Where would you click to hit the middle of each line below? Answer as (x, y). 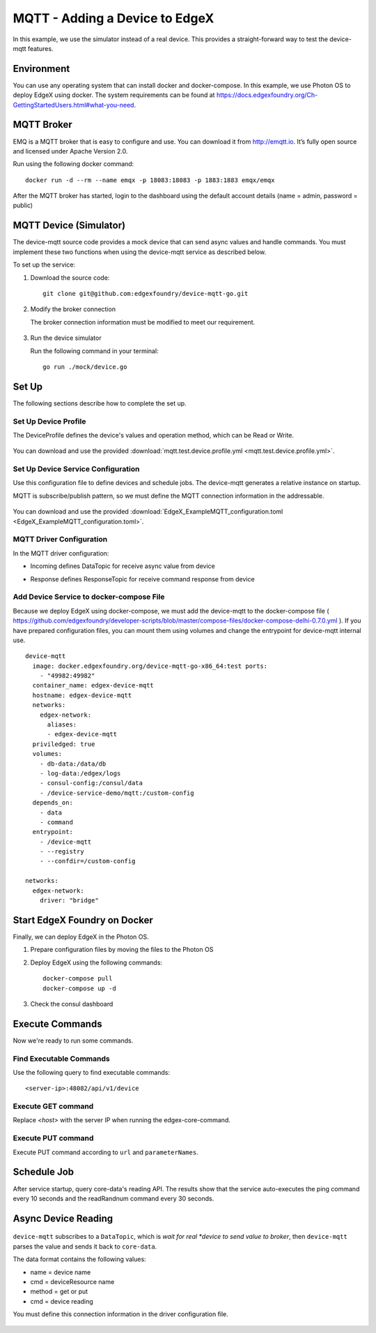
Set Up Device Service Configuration (76, 469)
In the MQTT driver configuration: (61, 553)
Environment (41, 69)
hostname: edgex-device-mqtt (82, 695)
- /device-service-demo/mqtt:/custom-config (117, 793)
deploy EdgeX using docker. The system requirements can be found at (114, 95)
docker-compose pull (78, 978)
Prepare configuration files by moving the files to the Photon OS (122, 950)
